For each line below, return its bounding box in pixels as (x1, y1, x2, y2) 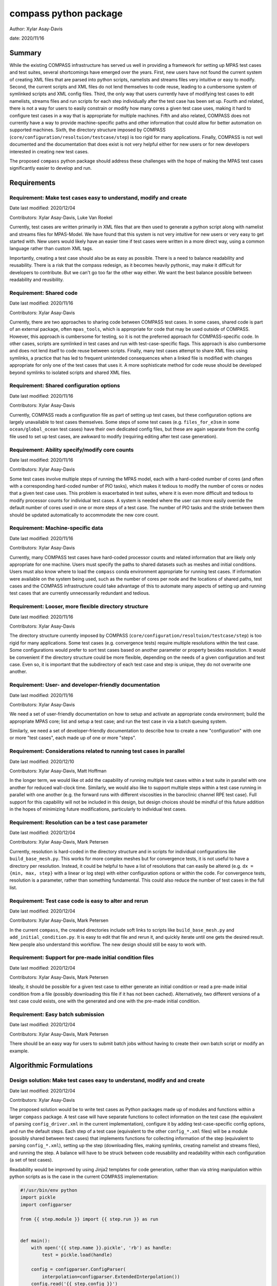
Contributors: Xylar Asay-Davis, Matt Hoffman (9, 767, 107, 774)
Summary (9, 48, 42, 57)
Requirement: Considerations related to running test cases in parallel (9, 747, 185, 755)
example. (9, 1047, 29, 1054)
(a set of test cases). (9, 1157, 53, 1163)
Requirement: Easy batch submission (9, 1011, 105, 1018)
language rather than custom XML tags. (9, 245, 93, 252)
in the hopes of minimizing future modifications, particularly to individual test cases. (9, 806, 187, 812)
